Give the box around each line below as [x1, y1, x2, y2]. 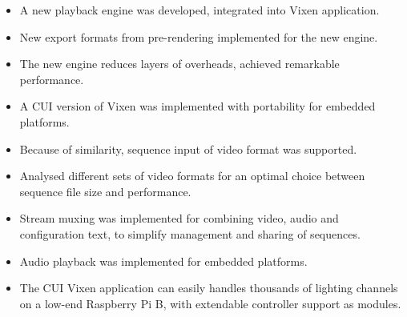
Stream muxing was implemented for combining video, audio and [19, 210, 339, 227]
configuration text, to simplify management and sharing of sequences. [19, 225, 361, 242]
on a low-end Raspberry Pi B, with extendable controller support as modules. [19, 295, 401, 311]
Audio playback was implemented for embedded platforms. [19, 252, 308, 269]
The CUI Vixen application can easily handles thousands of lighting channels [19, 279, 398, 296]
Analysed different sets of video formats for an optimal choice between [19, 167, 365, 184]
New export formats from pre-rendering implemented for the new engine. [19, 28, 378, 45]
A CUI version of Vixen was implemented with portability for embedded [19, 98, 376, 114]
